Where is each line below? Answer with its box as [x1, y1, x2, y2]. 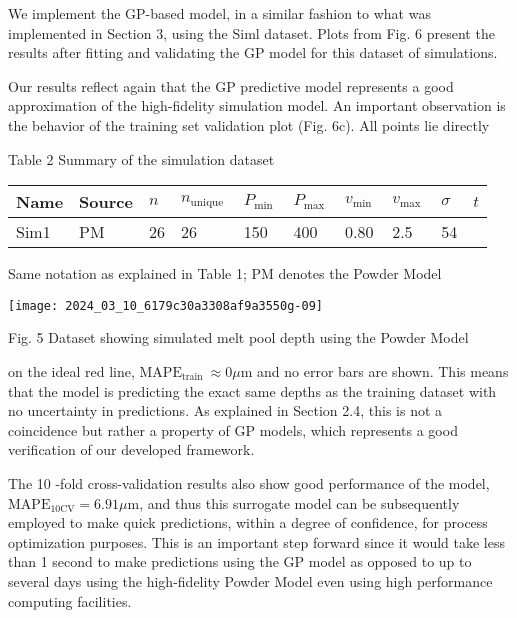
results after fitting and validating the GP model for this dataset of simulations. [8, 42, 498, 63]
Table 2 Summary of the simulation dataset [8, 148, 275, 169]
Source [79, 190, 133, 214]
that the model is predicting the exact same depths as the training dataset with [8, 380, 497, 401]
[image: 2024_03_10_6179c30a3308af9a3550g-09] [8, 298, 323, 313]
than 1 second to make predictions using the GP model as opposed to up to [8, 551, 472, 572]
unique [190, 197, 224, 209]
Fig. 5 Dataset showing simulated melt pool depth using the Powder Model [8, 327, 469, 348]
